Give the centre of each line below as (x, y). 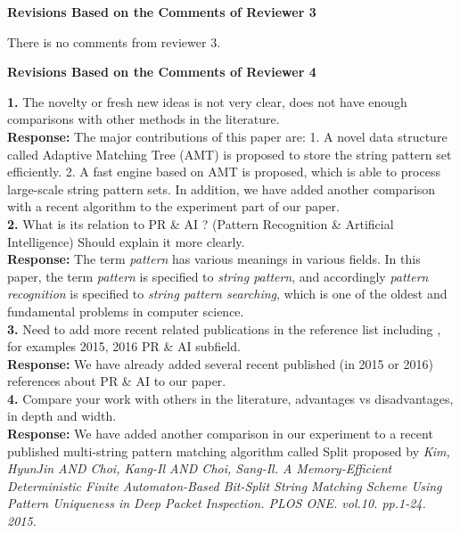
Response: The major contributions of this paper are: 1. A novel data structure (227, 136)
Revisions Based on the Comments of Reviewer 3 (162, 12)
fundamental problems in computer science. (126, 311)
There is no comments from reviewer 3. (114, 41)
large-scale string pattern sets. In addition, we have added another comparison (222, 189)
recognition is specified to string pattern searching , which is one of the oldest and (227, 294)
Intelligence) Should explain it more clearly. (126, 241)
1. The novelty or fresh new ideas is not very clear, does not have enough (207, 101)
